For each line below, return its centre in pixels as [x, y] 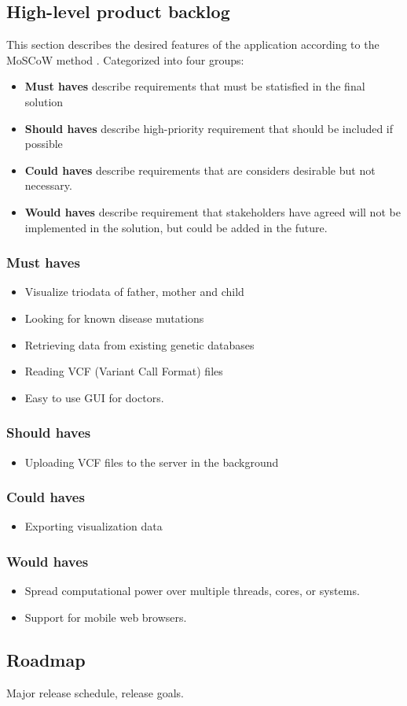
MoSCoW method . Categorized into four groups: [125, 59]
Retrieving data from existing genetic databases [139, 344]
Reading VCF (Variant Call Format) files [124, 371]
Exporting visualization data [93, 526]
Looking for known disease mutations [114, 318]
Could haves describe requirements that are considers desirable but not [200, 170]
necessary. [48, 185]
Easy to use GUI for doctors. [94, 397]
